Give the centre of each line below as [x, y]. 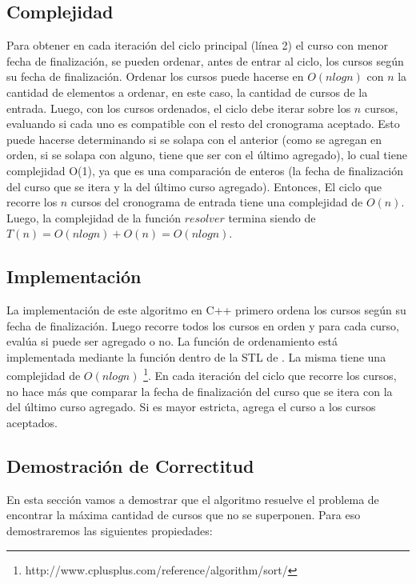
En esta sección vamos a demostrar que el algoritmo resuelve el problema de [193, 499]
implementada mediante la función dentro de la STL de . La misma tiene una [196, 356]
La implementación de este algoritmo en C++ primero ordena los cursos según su [206, 310]
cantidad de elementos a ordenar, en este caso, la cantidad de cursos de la [187, 92]
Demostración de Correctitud [130, 465]
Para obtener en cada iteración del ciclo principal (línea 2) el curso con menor [197, 45]
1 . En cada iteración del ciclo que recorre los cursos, [270, 374]
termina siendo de [272, 217]
